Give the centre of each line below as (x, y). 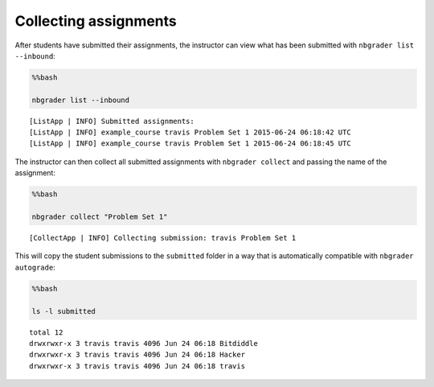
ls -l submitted (64, 311)
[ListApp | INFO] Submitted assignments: (112, 121)
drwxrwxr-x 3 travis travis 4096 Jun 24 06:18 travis (137, 366)
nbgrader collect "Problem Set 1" (100, 217)
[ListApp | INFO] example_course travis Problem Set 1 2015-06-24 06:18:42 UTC (190, 132)
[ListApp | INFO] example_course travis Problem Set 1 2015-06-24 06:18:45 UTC (190, 144)
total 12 (46, 332)
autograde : (35, 267)
